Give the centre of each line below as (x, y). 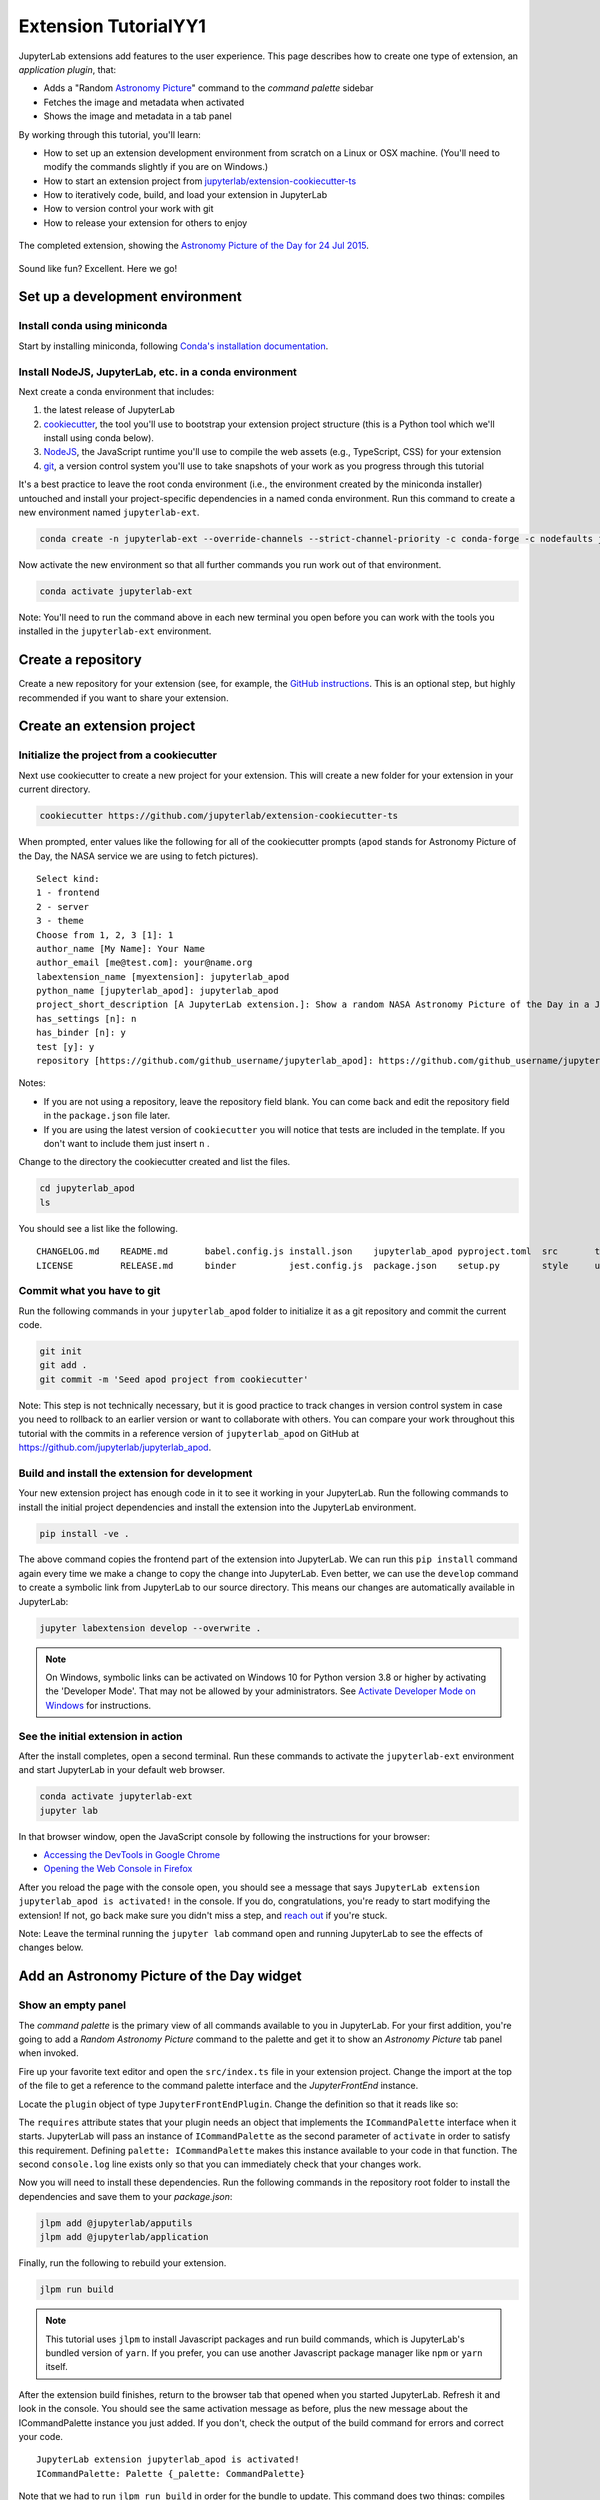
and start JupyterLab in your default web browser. (121, 1770)
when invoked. (48, 2053)
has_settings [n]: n (86, 1018)
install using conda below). (99, 438)
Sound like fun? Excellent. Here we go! (98, 268)
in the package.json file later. (107, 1116)
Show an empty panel (72, 2005)
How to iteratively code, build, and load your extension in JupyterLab (185, 195)
